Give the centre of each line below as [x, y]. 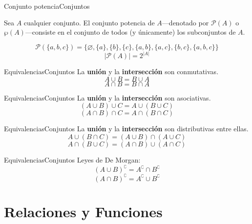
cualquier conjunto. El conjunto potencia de [89, 22]
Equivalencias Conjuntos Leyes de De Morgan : [72, 160]
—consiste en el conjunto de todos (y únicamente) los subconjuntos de [130, 32]
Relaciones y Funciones [83, 211]
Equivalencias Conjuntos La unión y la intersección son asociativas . [107, 97]
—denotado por [185, 22]
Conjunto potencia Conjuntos [47, 6]
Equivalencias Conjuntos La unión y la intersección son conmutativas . [111, 71]
